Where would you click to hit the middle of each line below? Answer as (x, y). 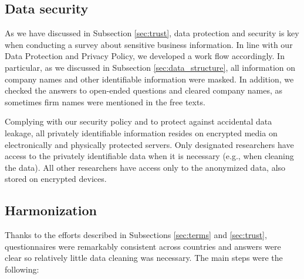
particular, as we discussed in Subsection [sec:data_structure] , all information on (150, 67)
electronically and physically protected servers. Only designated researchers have (149, 144)
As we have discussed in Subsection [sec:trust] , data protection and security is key (152, 33)
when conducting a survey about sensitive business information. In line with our (149, 44)
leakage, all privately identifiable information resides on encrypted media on (141, 132)
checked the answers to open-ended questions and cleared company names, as (143, 90)
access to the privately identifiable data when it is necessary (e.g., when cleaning (149, 156)
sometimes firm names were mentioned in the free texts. (105, 101)
